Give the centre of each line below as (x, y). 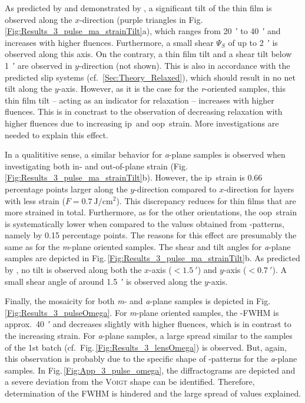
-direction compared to (175, 189)
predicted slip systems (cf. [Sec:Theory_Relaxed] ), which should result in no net (150, 77)
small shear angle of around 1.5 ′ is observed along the (103, 281)
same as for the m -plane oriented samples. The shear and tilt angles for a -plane (148, 246)
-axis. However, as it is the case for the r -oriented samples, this (172, 89)
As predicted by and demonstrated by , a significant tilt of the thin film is (138, 8)
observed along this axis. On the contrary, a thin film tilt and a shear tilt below (148, 54)
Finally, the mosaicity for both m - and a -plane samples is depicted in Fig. (138, 301)
